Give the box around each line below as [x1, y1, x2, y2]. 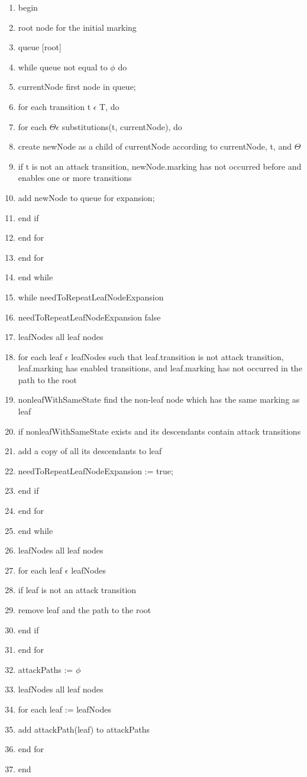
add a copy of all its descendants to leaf [18, 445, 162, 457]
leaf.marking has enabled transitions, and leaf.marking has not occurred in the [18, 362, 302, 374]
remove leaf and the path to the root [18, 604, 151, 616]
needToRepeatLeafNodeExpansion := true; [18, 464, 173, 477]
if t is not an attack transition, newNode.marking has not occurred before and [18, 160, 302, 172]
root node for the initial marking [18, 21, 137, 33]
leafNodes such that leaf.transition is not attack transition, [71, 350, 284, 362]
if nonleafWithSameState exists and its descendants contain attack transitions [18, 425, 301, 437]
